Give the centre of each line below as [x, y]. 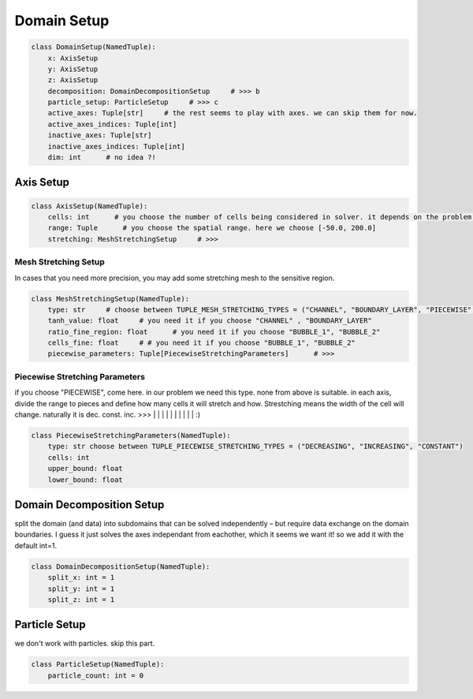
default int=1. [36, 545]
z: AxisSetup [73, 80]
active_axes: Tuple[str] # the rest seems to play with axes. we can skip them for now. [233, 113]
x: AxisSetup [73, 58]
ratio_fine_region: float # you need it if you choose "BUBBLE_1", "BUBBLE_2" [214, 332]
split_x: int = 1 [81, 578]
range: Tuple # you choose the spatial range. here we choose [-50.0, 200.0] [212, 228]
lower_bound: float [86, 480]
